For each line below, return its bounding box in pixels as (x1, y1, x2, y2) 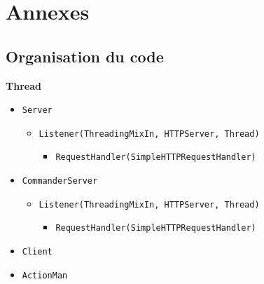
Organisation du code (6, 45, 164, 67)
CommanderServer (22, 176, 98, 187)
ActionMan (22, 270, 68, 280)
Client (22, 247, 53, 257)
